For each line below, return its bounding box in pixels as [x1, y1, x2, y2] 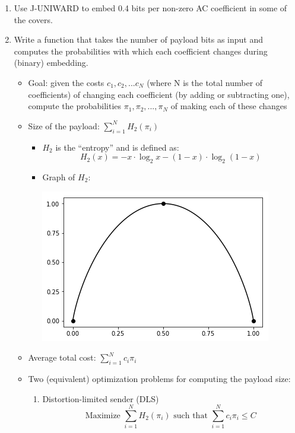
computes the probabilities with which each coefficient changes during [14, 44, 268, 57]
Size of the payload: [28, 119, 100, 132]
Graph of [42, 170, 75, 183]
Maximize [85, 411, 120, 420]
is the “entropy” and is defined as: [55, 141, 179, 153]
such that [173, 411, 208, 420]
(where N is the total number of [147, 76, 263, 88]
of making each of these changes [170, 100, 287, 112]
